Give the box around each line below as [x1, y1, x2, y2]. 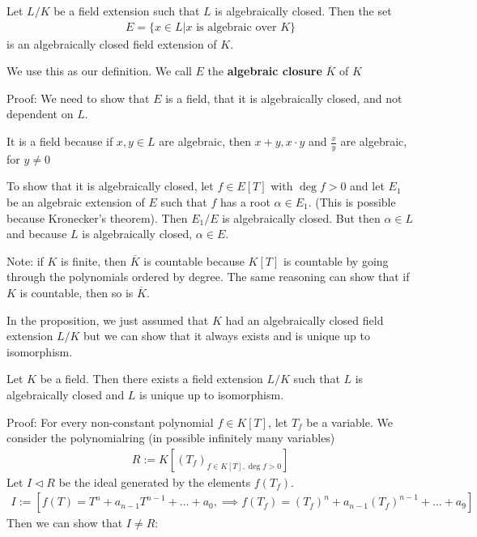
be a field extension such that [53, 2, 200, 19]
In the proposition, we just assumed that [6, 311, 209, 328]
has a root [219, 194, 270, 211]
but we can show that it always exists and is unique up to [83, 327, 370, 344]
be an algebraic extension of [6, 194, 145, 211]
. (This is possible [308, 194, 396, 211]
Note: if [6, 252, 44, 269]
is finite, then [61, 252, 127, 269]
